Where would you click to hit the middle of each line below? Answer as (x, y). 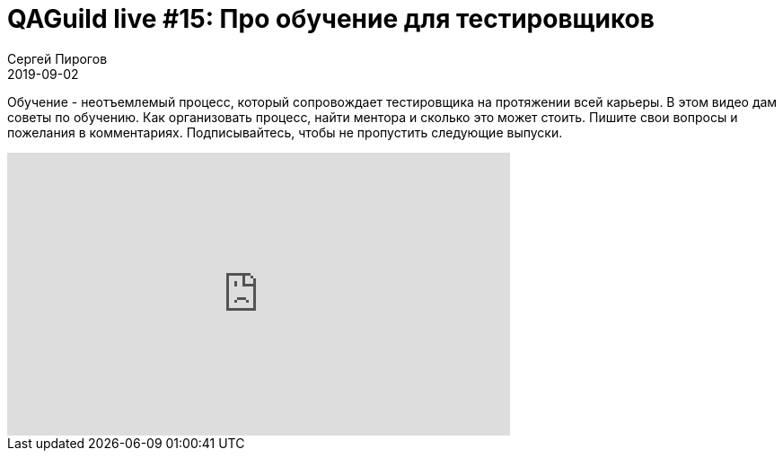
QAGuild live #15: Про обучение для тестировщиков (331, 19)
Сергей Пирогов (57, 58)
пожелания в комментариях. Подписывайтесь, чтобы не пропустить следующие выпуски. (285, 132)
